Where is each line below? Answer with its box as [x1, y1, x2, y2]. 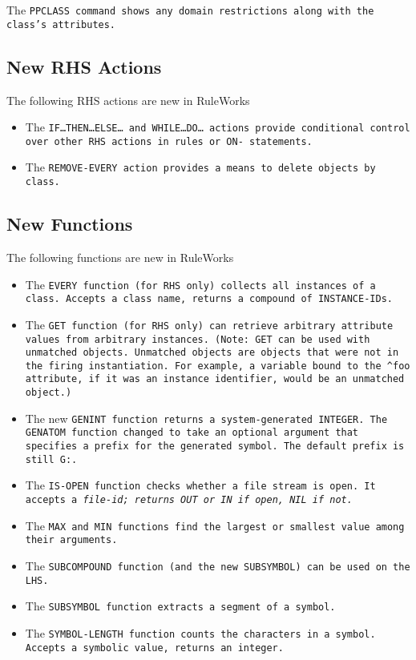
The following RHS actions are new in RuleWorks [6, 91, 250, 108]
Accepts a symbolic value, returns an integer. [25, 642, 284, 654]
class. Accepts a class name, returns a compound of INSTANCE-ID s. [25, 293, 393, 305]
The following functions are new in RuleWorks [6, 248, 234, 265]
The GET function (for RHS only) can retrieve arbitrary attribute [25, 316, 394, 332]
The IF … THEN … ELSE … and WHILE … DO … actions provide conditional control [25, 119, 410, 135]
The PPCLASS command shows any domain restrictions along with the [6, 2, 374, 18]
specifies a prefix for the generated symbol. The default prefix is [25, 441, 405, 453]
